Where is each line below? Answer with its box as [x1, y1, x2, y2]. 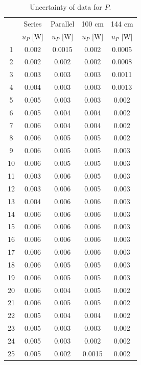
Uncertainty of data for [30, 2, 102, 12]
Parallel [50, 18, 75, 29]
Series [24, 18, 42, 29]
